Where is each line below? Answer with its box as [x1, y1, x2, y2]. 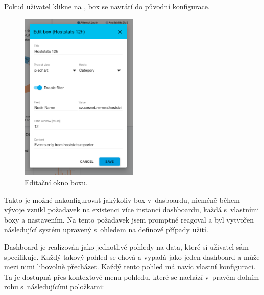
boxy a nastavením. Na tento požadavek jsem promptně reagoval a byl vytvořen [4, 214, 254, 225]
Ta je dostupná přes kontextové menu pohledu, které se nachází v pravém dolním [4, 271, 259, 282]
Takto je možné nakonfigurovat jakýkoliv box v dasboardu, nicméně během [4, 194, 240, 205]
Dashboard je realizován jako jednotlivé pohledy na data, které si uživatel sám [4, 241, 249, 252]
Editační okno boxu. [25, 177, 88, 188]
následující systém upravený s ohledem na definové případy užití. [4, 224, 208, 235]
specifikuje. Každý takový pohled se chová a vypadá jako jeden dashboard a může [4, 251, 260, 262]
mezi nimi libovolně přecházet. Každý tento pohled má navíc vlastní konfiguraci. [4, 261, 256, 272]
